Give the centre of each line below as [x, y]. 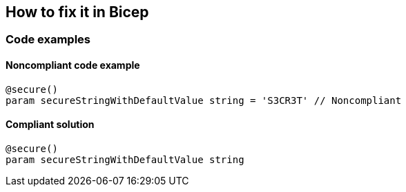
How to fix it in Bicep [77, 12]
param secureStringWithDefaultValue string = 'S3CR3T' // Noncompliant [204, 100]
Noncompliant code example [73, 65]
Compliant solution [50, 125]
